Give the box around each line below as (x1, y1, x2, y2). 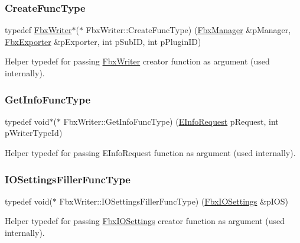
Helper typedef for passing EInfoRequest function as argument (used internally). (5, 147, 296, 158)
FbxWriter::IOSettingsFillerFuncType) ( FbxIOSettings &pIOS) (59, 195, 288, 207)
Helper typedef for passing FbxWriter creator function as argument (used (5, 55, 270, 67)
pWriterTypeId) (5, 127, 63, 139)
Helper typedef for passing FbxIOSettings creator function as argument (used (5, 215, 285, 227)
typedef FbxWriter (5, 24, 72, 36)
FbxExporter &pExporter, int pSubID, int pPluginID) (5, 35, 201, 47)
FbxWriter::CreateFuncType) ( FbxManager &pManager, (86, 24, 291, 36)
